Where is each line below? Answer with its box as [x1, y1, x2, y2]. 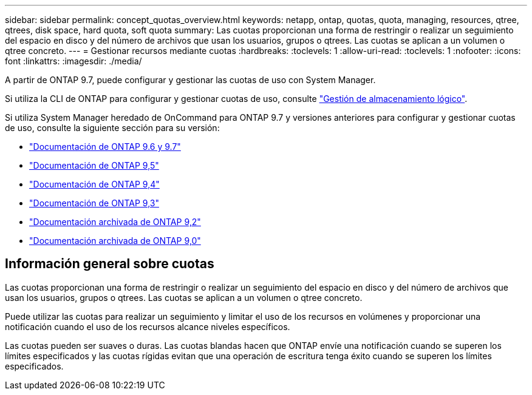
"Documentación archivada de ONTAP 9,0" [29, 235, 201, 246]
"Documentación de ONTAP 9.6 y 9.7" [29, 141, 181, 152]
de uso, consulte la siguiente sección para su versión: [5, 123, 220, 133]
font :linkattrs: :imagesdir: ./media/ [5, 56, 142, 66]
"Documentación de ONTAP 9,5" [29, 160, 159, 170]
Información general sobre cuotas [5, 256, 214, 272]
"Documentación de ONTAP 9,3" [29, 198, 159, 208]
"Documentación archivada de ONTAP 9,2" [29, 217, 201, 227]
